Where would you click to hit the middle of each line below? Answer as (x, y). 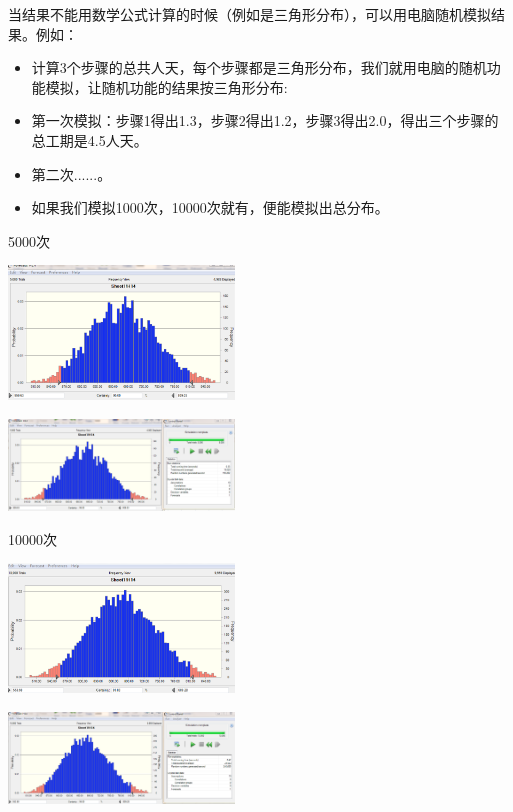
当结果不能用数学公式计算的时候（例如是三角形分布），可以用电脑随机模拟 (249, 14)
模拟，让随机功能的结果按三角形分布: (166, 86)
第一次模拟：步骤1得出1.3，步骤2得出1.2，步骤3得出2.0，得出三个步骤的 (265, 120)
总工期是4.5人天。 (89, 139)
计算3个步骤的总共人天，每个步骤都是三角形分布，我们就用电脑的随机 (259, 67)
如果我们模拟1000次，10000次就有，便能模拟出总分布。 (210, 207)
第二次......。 (71, 173)
